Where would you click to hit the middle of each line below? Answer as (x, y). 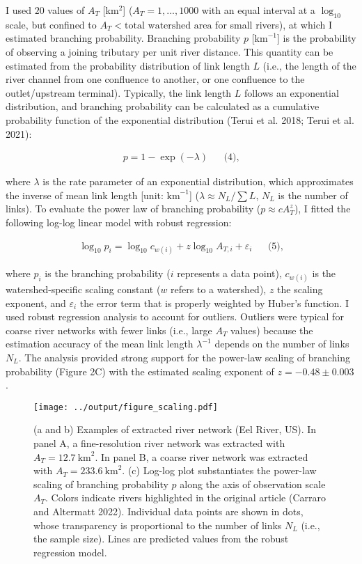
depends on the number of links (282, 344)
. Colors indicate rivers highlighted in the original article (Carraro (186, 498)
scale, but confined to (51, 24)
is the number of (313, 195)
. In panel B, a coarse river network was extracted (202, 456)
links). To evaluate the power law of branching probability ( (133, 209)
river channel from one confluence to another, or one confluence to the (155, 79)
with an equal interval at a (258, 10)
